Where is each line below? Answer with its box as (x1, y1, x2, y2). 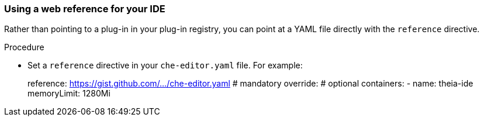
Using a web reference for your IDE (4, 3, 165, 15)
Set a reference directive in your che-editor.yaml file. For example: (27, 60, 303, 71)
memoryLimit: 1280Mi (27, 88, 110, 99)
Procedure (4, 42, 44, 53)
